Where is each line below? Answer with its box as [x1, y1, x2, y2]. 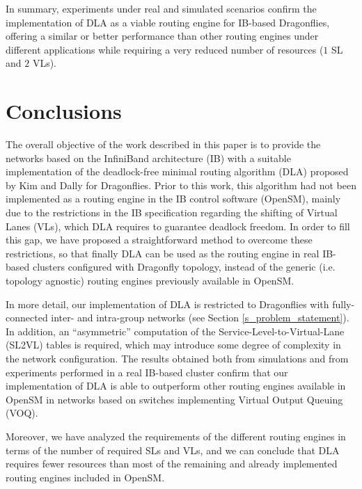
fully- [332, 296, 355, 311]
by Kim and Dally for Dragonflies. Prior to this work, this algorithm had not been [6, 177, 356, 192]
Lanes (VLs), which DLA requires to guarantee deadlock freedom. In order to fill [6, 218, 350, 233]
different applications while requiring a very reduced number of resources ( [6, 42, 324, 56]
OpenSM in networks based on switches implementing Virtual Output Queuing [6, 392, 343, 406]
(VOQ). [6, 406, 38, 420]
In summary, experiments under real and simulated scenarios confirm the [6, 1, 317, 15]
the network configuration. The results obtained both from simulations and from [6, 351, 349, 365]
